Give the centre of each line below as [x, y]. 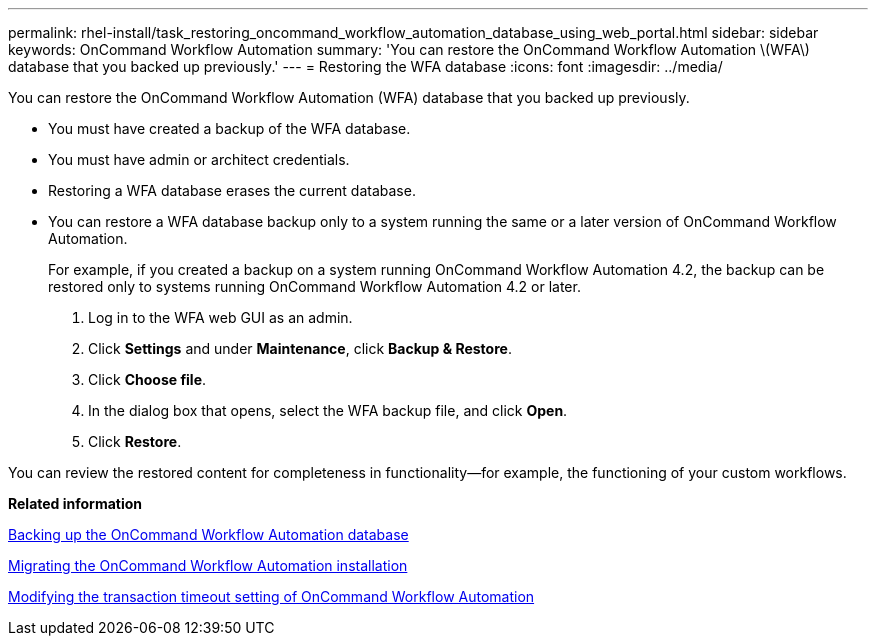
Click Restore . [135, 441]
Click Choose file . [147, 379]
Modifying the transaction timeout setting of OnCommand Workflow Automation [271, 596]
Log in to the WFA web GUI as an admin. [220, 317]
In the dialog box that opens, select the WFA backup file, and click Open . [328, 410]
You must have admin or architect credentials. [199, 159]
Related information [75, 503]
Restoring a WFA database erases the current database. [232, 190]
